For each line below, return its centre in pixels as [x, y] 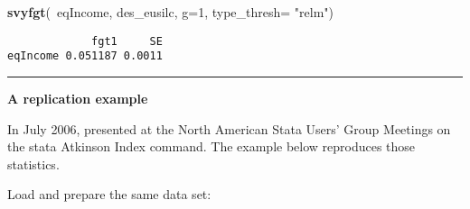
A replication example [78, 98]
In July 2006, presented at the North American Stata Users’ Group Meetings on [229, 128]
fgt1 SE [127, 41]
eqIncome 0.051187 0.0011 [85, 56]
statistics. [33, 164]
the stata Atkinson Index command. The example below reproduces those [211, 146]
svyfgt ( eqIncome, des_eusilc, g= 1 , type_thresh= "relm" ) [171, 12]
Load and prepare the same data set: [109, 194]
